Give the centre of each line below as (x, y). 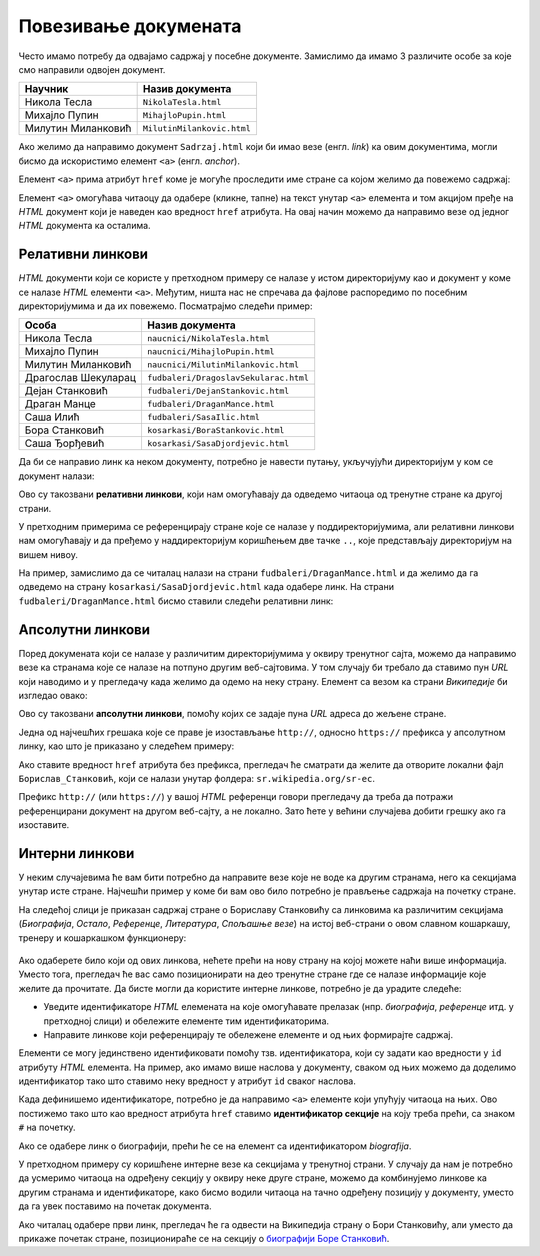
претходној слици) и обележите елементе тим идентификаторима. (186, 1021)
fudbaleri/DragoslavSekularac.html (227, 377)
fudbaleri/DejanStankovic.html (218, 390)
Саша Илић (52, 417)
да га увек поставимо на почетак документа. (115, 1206)
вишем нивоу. (48, 554)
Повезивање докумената (130, 26)
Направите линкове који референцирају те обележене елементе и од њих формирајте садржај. (248, 1034)
